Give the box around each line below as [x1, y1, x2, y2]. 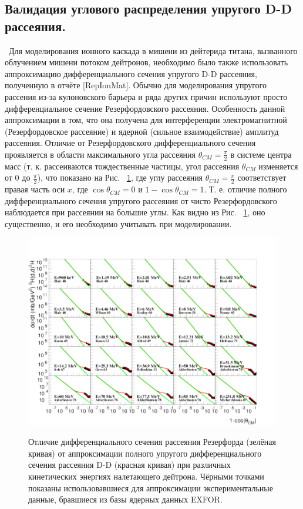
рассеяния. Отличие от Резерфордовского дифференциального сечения [5, 137, 256, 149]
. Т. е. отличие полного [204, 183, 287, 195]
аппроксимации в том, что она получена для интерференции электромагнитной [5, 114, 287, 126]
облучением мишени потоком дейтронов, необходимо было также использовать [5, 56, 288, 68]
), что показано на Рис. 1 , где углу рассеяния [37, 171, 203, 184]
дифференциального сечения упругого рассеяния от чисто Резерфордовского [5, 194, 277, 207]
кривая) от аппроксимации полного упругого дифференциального [28, 447, 262, 459]
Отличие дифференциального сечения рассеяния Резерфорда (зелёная [28, 435, 276, 448]
